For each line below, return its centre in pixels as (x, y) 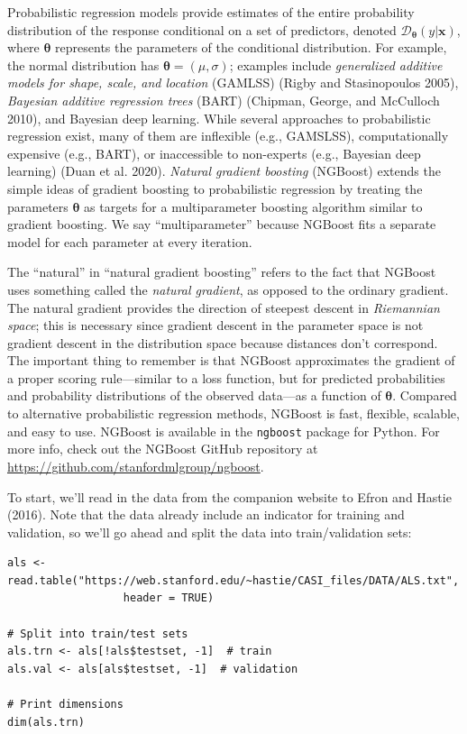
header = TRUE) (169, 598)
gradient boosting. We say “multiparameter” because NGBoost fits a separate (222, 224)
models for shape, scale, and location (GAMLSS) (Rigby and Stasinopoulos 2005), (233, 83)
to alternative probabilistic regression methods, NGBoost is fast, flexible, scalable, (233, 413)
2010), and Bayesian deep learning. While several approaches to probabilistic (219, 118)
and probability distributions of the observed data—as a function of (194, 395)
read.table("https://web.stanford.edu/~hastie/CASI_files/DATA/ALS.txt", (233, 580)
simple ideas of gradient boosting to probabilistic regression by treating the (215, 188)
